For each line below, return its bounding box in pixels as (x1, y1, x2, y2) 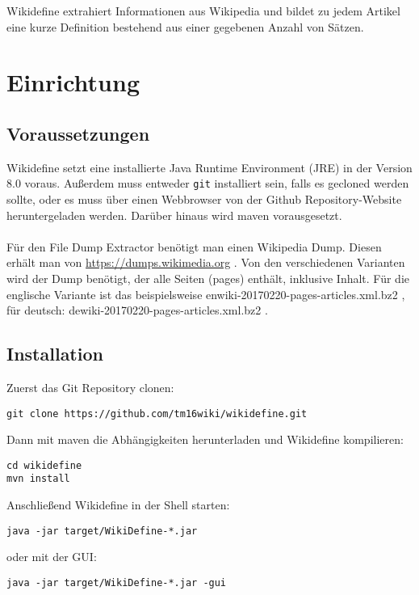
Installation (6, 341, 103, 366)
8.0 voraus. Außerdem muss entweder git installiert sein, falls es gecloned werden (6, 175, 409, 192)
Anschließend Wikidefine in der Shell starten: (6, 496, 230, 513)
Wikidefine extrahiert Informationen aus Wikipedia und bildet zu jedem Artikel (6, 2, 400, 19)
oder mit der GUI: (6, 548, 97, 565)
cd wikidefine (6, 459, 82, 471)
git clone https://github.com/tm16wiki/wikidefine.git (6, 407, 308, 420)
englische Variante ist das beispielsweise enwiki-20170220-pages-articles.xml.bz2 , (6, 285, 405, 302)
